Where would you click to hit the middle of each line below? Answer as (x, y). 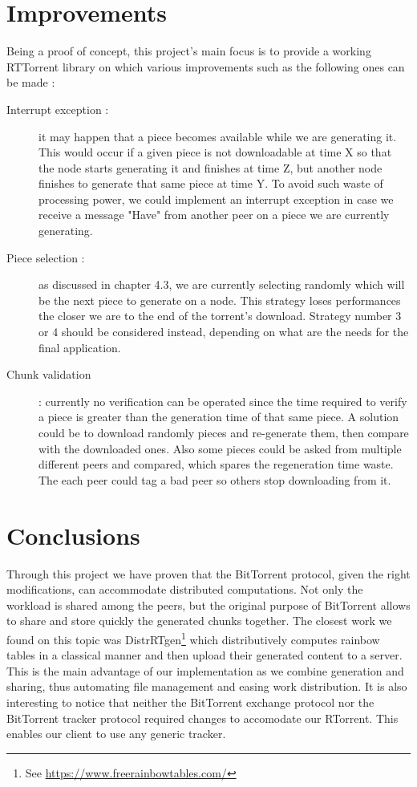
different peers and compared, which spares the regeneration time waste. (216, 464)
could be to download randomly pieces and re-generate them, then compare (224, 432)
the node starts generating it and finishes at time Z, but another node (211, 167)
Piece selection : (46, 257)
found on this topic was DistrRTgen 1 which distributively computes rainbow (193, 638)
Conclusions (73, 535)
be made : (31, 82)
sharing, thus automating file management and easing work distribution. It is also (207, 686)
